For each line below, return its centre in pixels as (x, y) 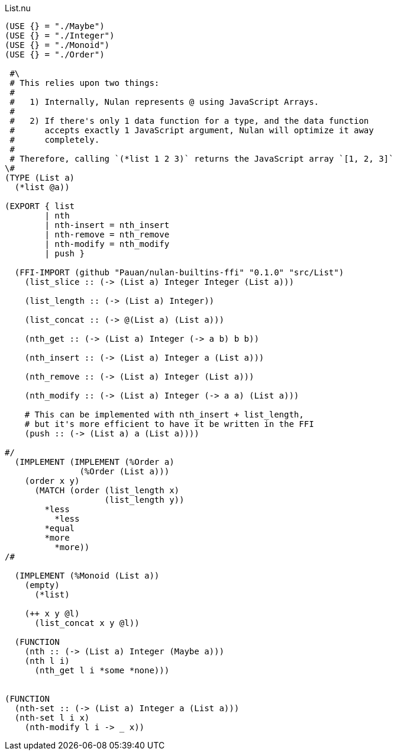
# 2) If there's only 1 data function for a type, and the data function (189, 121)
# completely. (55, 140)
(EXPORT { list (40, 206)
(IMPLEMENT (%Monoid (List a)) (87, 576)
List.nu (18, 8)
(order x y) (52, 481)
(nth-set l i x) (52, 718)
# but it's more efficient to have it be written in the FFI (169, 424)
